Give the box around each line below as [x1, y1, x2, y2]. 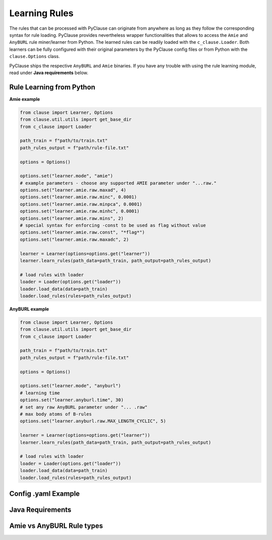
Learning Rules [9, 8, 74, 19]
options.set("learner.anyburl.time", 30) [20, 397, 124, 403]
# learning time [20, 390, 60, 396]
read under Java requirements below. [9, 70, 89, 76]
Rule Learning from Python [9, 83, 96, 91]
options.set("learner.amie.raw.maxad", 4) [20, 187, 126, 193]
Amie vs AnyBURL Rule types [9, 521, 103, 530]
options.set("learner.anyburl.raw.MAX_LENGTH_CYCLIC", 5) [20, 418, 166, 424]
